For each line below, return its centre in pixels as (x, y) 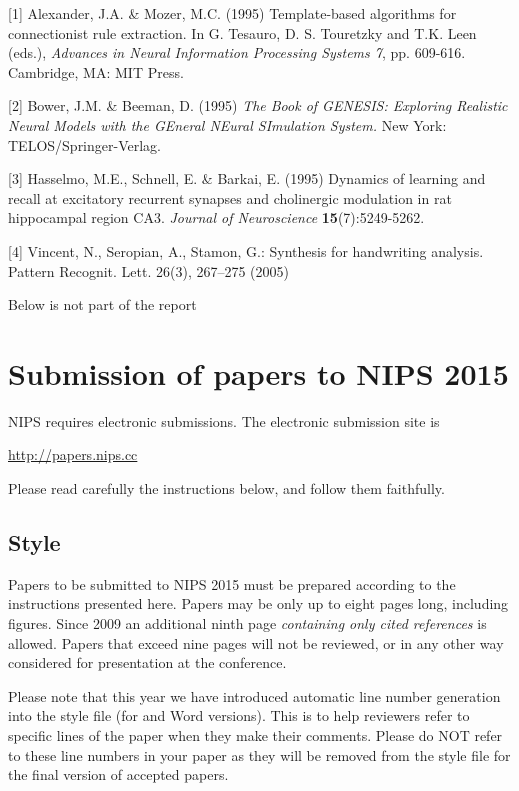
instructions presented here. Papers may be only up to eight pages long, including (258, 603)
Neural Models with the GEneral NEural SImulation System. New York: (227, 124)
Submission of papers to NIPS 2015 (258, 372)
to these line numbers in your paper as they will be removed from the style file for (259, 754)
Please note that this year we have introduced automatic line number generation (254, 695)
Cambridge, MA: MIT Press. (96, 71)
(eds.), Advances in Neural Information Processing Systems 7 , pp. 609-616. (237, 52)
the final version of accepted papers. (118, 774)
